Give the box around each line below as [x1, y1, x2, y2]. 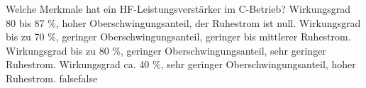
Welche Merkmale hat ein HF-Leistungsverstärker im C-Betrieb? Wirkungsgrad [6, 1, 351, 16]
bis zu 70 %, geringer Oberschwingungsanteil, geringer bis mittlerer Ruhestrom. [6, 29, 351, 44]
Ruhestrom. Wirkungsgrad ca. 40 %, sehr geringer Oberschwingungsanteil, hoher [6, 57, 356, 72]
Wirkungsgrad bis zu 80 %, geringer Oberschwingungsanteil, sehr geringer [6, 43, 326, 57]
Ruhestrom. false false [6, 70, 98, 85]
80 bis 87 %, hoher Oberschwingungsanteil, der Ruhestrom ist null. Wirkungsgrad [6, 15, 361, 30]
